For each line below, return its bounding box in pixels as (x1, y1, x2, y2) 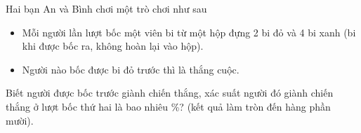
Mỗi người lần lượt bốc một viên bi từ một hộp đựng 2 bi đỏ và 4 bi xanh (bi (22, 24, 356, 39)
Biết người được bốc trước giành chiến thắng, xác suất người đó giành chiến (6, 85, 334, 100)
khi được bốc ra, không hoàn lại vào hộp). (22, 38, 204, 53)
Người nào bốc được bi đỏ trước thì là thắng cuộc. (22, 62, 239, 76)
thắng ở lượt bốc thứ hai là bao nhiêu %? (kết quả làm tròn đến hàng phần (6, 99, 331, 113)
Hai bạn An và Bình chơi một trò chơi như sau (6, 1, 207, 15)
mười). (6, 113, 34, 127)
